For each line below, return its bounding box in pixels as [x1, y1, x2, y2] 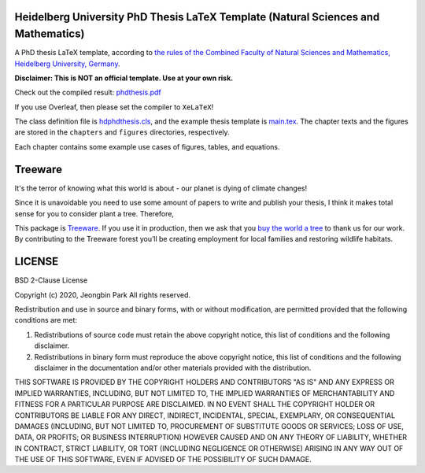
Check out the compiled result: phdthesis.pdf [14, 87, 161, 98]
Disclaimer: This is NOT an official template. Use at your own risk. [14, 73, 234, 83]
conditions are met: [14, 316, 78, 325]
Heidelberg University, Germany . [14, 59, 120, 68]
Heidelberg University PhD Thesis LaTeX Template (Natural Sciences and [14, 10, 380, 24]
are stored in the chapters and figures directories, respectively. [14, 127, 230, 137]
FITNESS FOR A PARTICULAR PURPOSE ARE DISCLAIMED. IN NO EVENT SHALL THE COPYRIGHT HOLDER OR [14, 400, 375, 409]
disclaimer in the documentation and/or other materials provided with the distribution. [34, 363, 312, 372]
